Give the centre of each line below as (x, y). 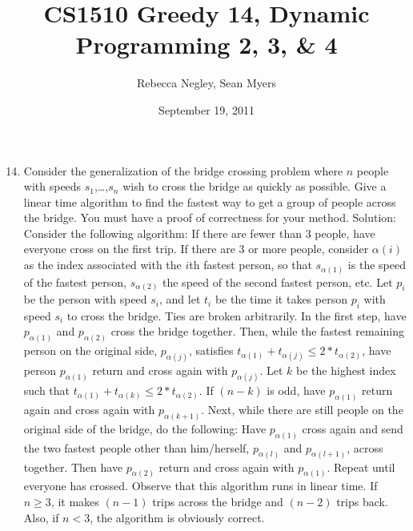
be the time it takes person (281, 299)
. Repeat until (361, 467)
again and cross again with (89, 409)
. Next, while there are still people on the (302, 409)
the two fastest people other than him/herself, (136, 447)
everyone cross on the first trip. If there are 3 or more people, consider (196, 249)
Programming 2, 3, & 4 (206, 44)
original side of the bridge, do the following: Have (145, 428)
